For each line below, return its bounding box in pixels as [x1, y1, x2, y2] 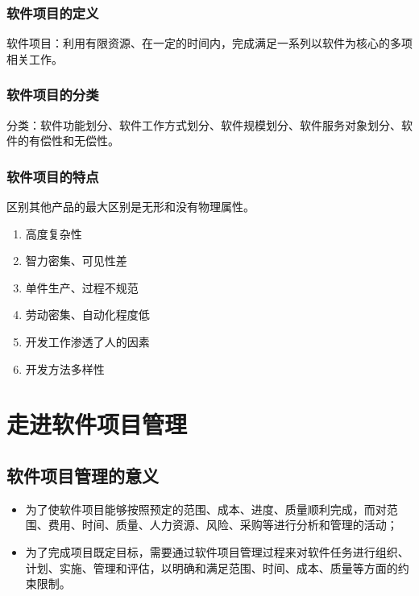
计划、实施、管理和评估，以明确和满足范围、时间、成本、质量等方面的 [25, 559, 398, 576]
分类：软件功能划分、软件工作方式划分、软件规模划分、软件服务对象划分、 [6, 116, 401, 133]
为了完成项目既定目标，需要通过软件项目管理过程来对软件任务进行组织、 [25, 543, 409, 560]
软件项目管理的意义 [6, 462, 159, 487]
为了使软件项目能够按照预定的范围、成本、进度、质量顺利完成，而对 [25, 500, 387, 517]
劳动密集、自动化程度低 [25, 306, 150, 323]
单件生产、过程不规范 [25, 279, 139, 296]
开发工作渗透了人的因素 [25, 333, 150, 350]
